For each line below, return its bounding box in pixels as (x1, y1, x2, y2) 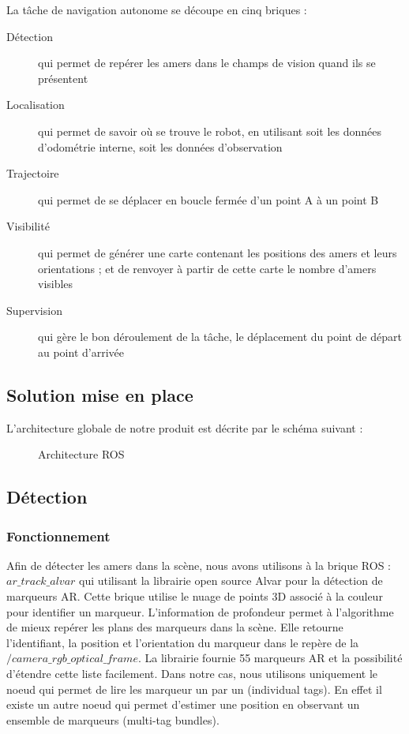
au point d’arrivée (38, 343, 124, 360)
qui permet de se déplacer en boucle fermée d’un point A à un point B (38, 191, 379, 208)
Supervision (6, 301, 62, 318)
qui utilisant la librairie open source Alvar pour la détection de (79, 572, 383, 589)
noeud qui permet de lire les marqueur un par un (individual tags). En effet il (6, 680, 382, 697)
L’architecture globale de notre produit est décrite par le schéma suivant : (6, 419, 363, 436)
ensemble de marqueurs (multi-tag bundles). (6, 711, 220, 728)
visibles (38, 275, 73, 292)
